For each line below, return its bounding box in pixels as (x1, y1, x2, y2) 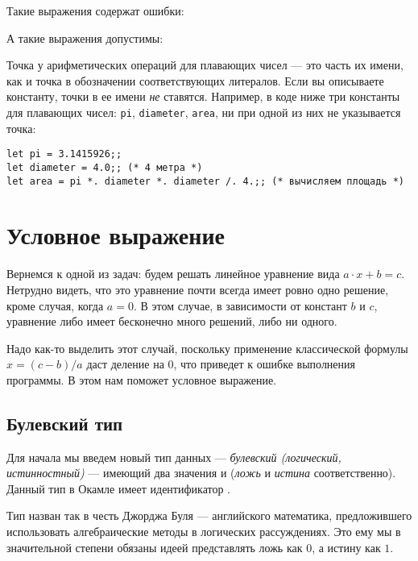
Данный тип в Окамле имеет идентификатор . (6, 480, 230, 497)
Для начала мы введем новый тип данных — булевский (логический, (6, 448, 341, 465)
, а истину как (312, 538, 381, 555)
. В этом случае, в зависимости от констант (133, 297, 347, 314)
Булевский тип (6, 410, 123, 435)
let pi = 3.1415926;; (6, 148, 122, 160)
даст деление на (86, 355, 164, 372)
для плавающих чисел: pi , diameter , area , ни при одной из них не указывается (6, 103, 401, 120)
